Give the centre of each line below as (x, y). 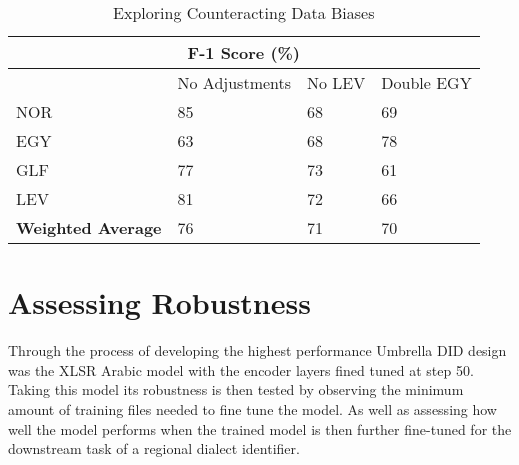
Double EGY (426, 82)
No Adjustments (234, 82)
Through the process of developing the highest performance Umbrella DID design (257, 350)
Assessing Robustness (159, 302)
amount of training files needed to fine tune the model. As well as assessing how (252, 408)
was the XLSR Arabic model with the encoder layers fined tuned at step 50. (241, 369)
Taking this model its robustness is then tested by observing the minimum (236, 389)
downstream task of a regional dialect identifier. (154, 448)
